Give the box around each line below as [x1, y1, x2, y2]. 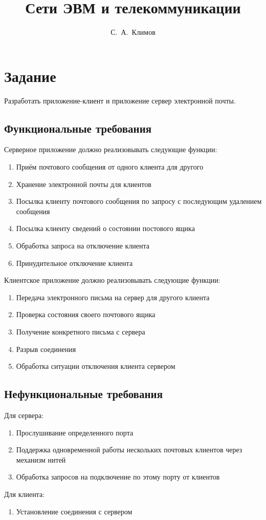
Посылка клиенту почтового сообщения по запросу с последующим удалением [16, 196, 262, 206]
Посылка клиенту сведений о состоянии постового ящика [16, 223, 195, 234]
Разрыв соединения [16, 343, 76, 354]
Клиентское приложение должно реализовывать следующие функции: [4, 275, 220, 285]
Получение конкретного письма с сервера [16, 326, 145, 337]
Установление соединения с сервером [16, 506, 132, 516]
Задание [4, 65, 56, 86]
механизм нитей [16, 454, 66, 465]
